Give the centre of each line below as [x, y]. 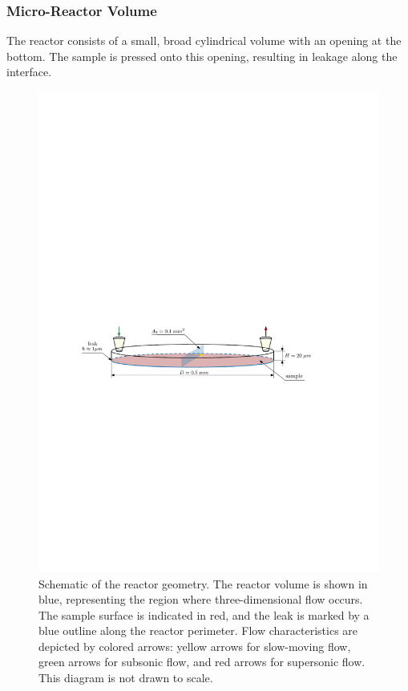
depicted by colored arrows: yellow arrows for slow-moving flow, [195, 646]
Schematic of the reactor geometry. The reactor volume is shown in [203, 583]
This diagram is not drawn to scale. [126, 678]
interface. [29, 72]
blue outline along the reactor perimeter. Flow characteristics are [198, 630]
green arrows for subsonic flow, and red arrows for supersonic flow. [202, 662]
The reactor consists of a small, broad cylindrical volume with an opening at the [204, 40]
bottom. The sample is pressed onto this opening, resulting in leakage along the [202, 56]
